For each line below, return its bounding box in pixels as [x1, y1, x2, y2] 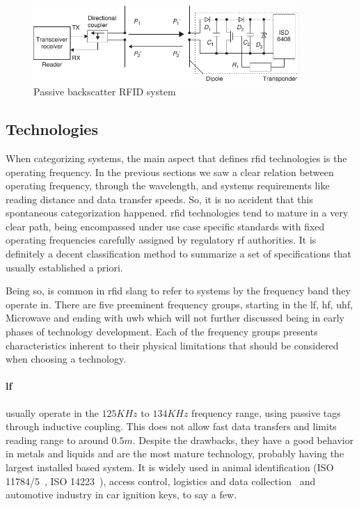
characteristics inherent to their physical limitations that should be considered [6, 338, 339, 352]
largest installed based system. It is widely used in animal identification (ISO [6, 460, 334, 474]
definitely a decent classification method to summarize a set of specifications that [6, 246, 352, 261]
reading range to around [6, 432, 109, 447]
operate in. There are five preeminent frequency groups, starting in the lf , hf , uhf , [6, 297, 353, 311]
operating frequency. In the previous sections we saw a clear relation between [6, 164, 334, 179]
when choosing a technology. [6, 351, 127, 366]
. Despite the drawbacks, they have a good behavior [132, 432, 354, 447]
